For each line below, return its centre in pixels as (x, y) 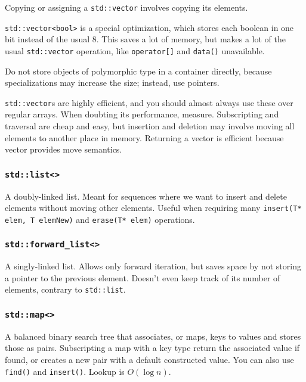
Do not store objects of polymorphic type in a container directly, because (138, 71)
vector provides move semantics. (64, 149)
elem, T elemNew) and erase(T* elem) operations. (100, 219)
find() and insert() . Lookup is (65, 371)
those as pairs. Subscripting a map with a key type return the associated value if (152, 348)
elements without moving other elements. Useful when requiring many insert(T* (153, 208)
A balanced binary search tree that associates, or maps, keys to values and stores (153, 336)
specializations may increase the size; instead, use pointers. (112, 83)
